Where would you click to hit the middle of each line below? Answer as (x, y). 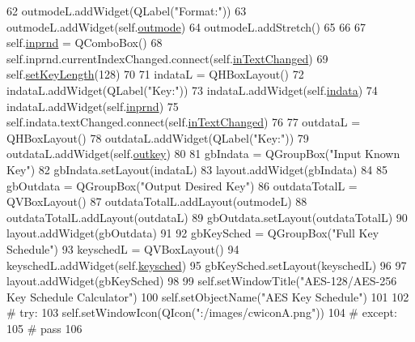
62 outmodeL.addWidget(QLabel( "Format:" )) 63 (127, 11)
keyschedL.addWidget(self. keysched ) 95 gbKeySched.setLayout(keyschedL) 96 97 (207, 265)
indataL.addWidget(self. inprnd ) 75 (93, 106)
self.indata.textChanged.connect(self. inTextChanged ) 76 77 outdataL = (184, 122)
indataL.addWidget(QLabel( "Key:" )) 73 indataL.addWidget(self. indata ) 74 (192, 90)
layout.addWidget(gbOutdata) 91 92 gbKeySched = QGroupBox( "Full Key (193, 233)
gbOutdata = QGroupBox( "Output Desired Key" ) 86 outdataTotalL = (182, 185)
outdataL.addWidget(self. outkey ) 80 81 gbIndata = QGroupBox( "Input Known (203, 154)
